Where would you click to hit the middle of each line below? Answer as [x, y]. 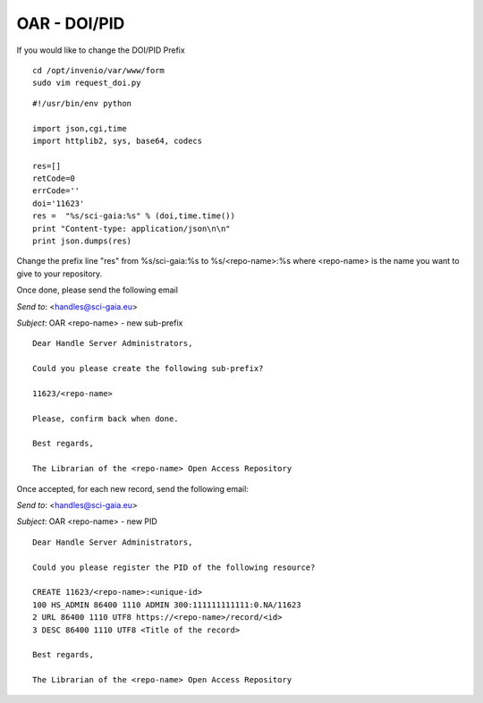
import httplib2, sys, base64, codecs [118, 140]
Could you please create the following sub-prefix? [148, 368]
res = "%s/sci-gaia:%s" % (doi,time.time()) [134, 216]
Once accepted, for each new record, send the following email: [133, 488]
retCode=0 [54, 178]
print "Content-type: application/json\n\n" [132, 229]
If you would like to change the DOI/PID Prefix [101, 50]
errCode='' [56, 191]
